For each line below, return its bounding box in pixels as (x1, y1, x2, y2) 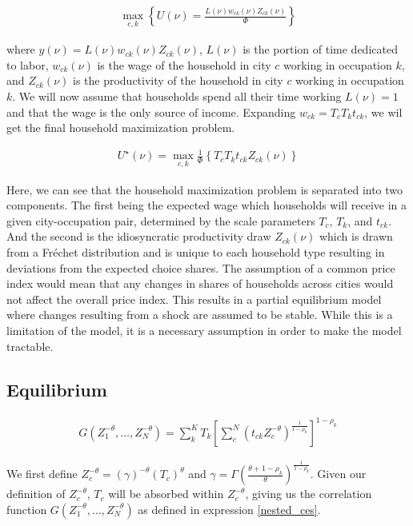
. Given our (310, 465, 367, 482)
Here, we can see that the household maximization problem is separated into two (6, 181, 403, 197)
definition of (6, 485, 66, 502)
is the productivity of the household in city (72, 72, 283, 89)
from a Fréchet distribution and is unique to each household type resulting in (6, 243, 385, 260)
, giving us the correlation (245, 485, 372, 502)
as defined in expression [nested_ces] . (138, 500, 321, 517)
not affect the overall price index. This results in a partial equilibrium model (6, 290, 382, 307)
